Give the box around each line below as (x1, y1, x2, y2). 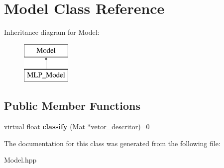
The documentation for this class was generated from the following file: (4, 138, 221, 148)
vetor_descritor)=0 (91, 121, 150, 132)
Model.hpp (4, 155, 37, 165)
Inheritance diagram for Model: (4, 27, 100, 37)
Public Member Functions (4, 98, 140, 113)
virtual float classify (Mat (4, 121, 85, 132)
